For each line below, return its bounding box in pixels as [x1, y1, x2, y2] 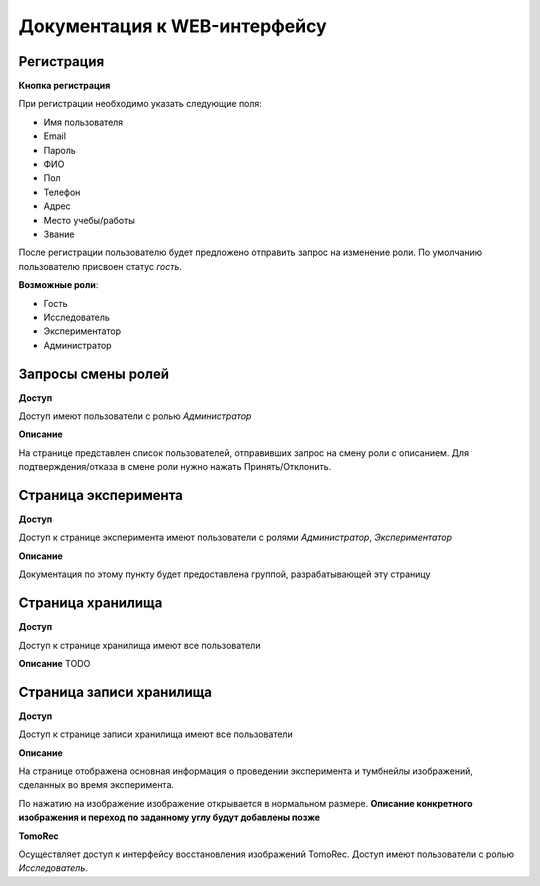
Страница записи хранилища [18, 683, 213, 700]
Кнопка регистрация [18, 80, 111, 92]
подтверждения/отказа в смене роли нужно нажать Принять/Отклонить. [18, 461, 332, 473]
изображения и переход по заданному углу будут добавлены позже [18, 811, 320, 824]
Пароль [43, 144, 77, 156]
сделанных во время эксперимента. [18, 779, 175, 791]
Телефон [43, 186, 81, 198]
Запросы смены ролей [18, 365, 170, 382]
